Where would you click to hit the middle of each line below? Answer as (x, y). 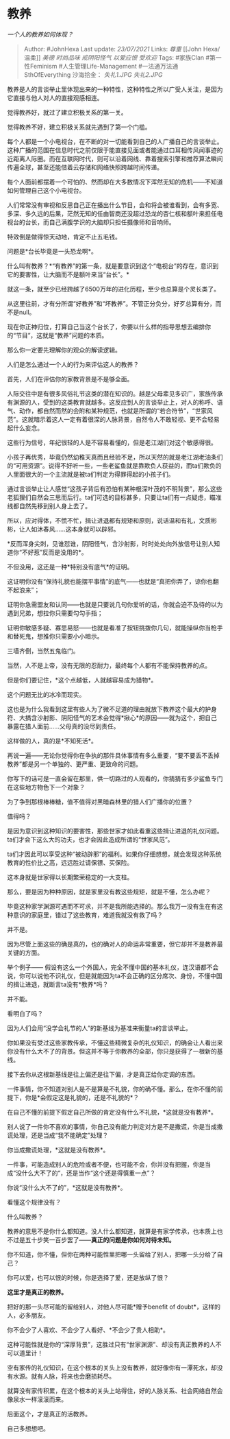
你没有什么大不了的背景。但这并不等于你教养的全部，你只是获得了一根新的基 (115, 1051)
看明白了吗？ (25, 1013)
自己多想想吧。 (28, 1428)
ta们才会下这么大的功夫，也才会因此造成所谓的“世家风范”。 (90, 839)
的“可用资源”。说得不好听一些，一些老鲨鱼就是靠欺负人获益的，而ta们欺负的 (114, 465)
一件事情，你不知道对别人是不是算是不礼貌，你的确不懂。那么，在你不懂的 (112, 1089)
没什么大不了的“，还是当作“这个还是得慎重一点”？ (86, 1173)
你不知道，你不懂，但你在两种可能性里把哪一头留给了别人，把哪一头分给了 (112, 1254)
